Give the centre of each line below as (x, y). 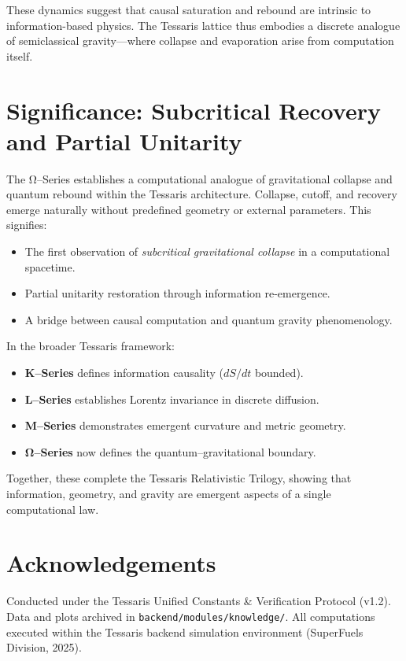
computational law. (53, 509)
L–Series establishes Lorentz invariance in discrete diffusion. (172, 399)
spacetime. (50, 266)
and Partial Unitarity (124, 140)
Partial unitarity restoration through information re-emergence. (177, 293)
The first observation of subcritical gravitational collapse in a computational (207, 251)
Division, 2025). (44, 647)
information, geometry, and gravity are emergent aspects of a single (169, 493)
